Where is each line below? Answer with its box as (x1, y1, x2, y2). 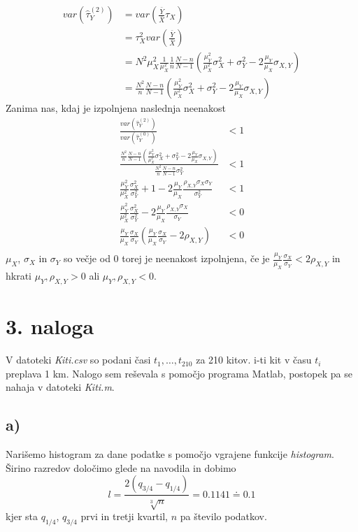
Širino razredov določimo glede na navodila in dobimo (6, 460, 236, 475)
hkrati (6, 268, 32, 283)
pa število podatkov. (180, 509, 267, 524)
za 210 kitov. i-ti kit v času (196, 352, 312, 367)
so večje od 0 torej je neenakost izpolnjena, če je (63, 251, 270, 266)
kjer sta (6, 509, 38, 524)
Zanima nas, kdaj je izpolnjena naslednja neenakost (6, 101, 226, 115)
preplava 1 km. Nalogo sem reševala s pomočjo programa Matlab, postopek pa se (6, 366, 352, 380)
